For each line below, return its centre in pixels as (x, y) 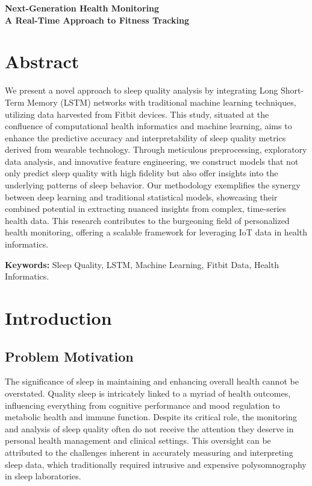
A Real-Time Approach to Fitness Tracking (97, 20)
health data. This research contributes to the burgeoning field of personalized (147, 220)
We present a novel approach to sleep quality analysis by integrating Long (142, 90)
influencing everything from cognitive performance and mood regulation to (142, 405)
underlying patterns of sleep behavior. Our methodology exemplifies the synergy (153, 185)
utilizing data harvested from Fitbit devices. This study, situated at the (137, 114)
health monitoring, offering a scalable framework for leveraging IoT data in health (156, 232)
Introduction (58, 318)
